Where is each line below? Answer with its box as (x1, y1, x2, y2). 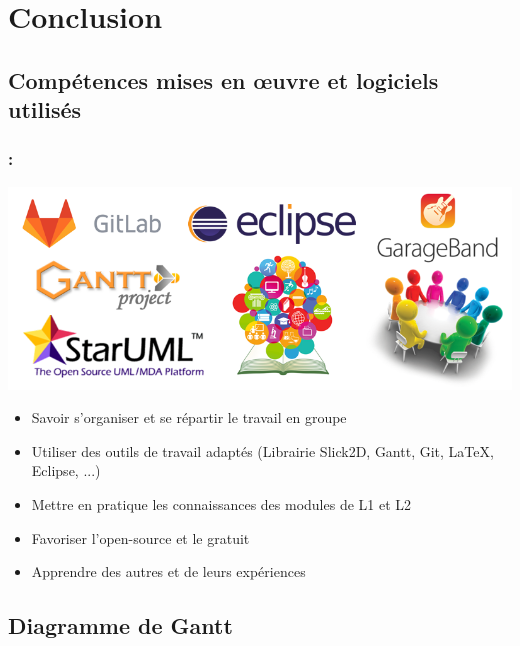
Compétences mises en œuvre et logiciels (8, 64, 439, 95)
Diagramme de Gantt (8, 610, 233, 641)
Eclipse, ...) (31, 460, 101, 481)
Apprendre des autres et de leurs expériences (31, 561, 306, 582)
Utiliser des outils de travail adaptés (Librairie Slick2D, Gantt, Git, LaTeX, (31, 440, 494, 461)
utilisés (8, 94, 82, 125)
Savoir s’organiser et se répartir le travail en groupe (31, 407, 347, 428)
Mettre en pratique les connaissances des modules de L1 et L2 (31, 494, 412, 514)
